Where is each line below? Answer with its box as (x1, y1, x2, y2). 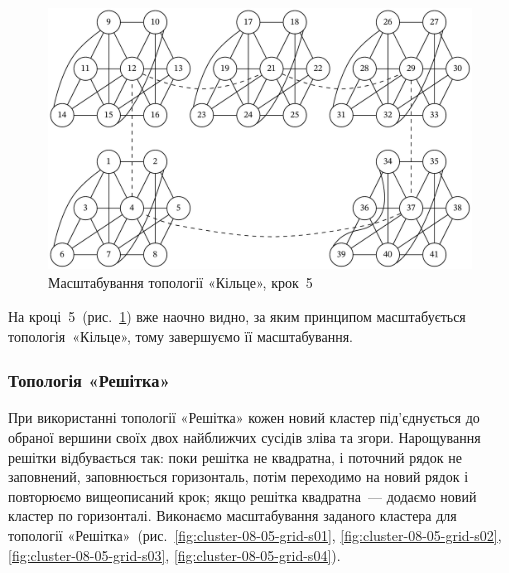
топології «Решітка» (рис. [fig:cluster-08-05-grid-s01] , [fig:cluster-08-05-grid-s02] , (8, 525, 502, 546)
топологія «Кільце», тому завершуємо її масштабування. (8, 325, 354, 346)
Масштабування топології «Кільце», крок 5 (48, 272, 313, 293)
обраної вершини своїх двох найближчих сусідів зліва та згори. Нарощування (8, 427, 481, 448)
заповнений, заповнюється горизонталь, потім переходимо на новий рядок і (8, 466, 469, 487)
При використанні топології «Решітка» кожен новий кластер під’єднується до (8, 407, 480, 428)
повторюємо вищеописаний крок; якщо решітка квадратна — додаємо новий (8, 485, 477, 506)
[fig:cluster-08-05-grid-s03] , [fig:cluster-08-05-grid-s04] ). (8, 544, 341, 565)
